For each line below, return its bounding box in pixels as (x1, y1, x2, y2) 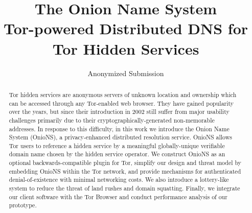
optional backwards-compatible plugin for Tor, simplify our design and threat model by (9, 158, 242, 167)
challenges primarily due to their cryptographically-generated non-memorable (9, 115, 215, 124)
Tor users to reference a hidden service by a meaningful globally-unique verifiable (9, 141, 225, 150)
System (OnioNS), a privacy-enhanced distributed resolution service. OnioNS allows (9, 133, 232, 141)
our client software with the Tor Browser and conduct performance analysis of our (9, 192, 227, 201)
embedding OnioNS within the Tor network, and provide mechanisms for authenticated (9, 167, 241, 175)
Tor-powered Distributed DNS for (3, 18, 248, 39)
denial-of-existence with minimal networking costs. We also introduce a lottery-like (9, 175, 229, 184)
